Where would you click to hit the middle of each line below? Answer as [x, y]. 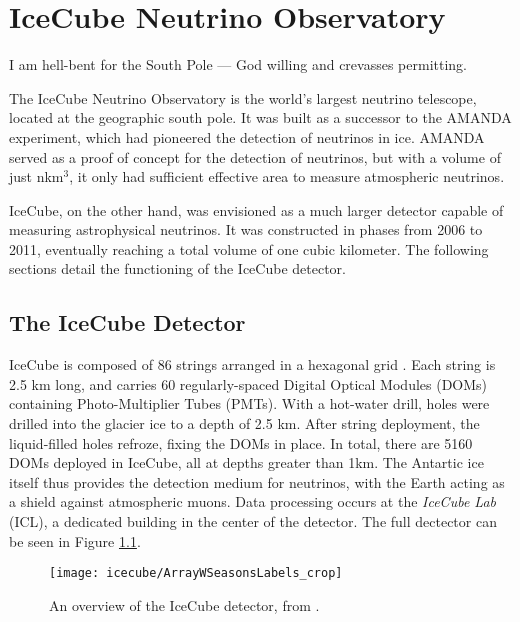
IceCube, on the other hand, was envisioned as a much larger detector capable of [256, 209]
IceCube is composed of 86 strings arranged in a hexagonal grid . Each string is [252, 364]
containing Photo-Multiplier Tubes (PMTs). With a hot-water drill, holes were [249, 403]
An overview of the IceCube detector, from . [184, 604]
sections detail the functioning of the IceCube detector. [177, 268]
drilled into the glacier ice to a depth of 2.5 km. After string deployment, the [244, 423]
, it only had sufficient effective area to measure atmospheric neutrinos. [287, 176]
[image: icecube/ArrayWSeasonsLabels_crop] [196, 573]
